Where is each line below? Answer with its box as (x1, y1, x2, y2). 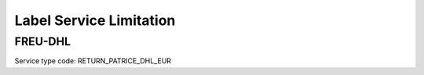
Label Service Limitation (14, 12, 176, 29)
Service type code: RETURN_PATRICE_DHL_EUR (14, 56, 172, 66)
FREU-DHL (14, 34, 71, 48)
